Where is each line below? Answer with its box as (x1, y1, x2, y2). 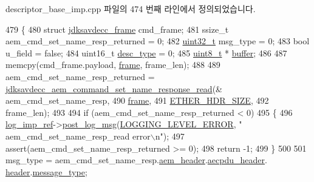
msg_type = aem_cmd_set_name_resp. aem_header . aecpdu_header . (5, 153, 267, 166)
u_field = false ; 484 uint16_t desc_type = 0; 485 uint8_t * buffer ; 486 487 (5, 46, 287, 59)
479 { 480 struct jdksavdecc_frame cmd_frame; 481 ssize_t (5, 22, 229, 35)
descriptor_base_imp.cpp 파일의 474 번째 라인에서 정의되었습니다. (5, 2, 256, 15)
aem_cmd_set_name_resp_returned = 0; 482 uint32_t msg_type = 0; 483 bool (5, 35, 310, 47)
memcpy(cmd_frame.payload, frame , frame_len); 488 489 (5, 58, 220, 71)
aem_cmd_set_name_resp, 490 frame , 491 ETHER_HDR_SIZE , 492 (5, 94, 269, 107)
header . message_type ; (5, 165, 87, 178)
